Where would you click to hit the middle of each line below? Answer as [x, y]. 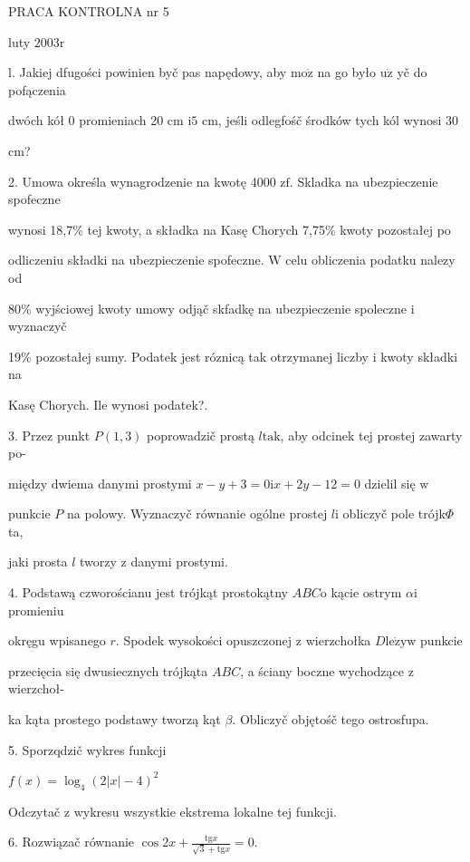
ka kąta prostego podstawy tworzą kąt [115, 719]
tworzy [98, 562]
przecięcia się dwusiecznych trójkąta [108, 670]
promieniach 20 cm [131, 120]
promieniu [36, 610]
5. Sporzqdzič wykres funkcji [87, 749]
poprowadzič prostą [201, 435]
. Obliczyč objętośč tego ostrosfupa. [331, 719]
